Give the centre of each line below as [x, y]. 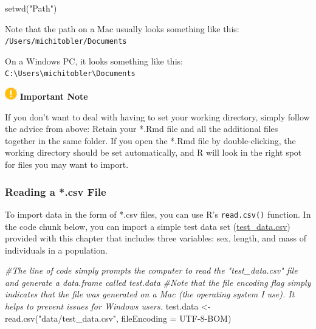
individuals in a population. [56, 250]
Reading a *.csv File [56, 191]
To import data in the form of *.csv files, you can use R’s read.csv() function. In [158, 214]
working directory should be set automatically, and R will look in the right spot [153, 152]
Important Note [54, 96]
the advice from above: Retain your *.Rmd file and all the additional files [142, 129]
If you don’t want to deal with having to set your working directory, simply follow [157, 116]
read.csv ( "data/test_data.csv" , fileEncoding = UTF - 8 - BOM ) [118, 318]
